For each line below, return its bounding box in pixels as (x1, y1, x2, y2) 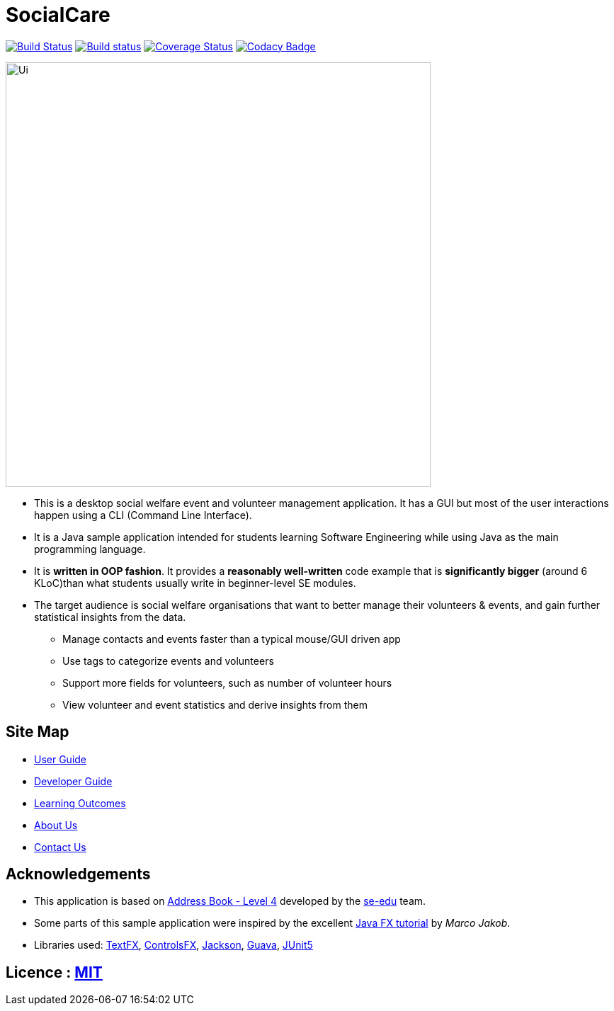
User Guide (34, 753, 87, 765)
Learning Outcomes (34, 796, 126, 809)
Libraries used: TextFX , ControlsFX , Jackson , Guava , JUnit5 (34, 939, 313, 952)
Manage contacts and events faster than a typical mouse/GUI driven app (62, 632, 401, 645)
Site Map (6, 723, 69, 741)
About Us (34, 818, 78, 831)
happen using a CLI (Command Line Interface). (34, 508, 252, 521)
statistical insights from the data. (34, 610, 186, 623)
